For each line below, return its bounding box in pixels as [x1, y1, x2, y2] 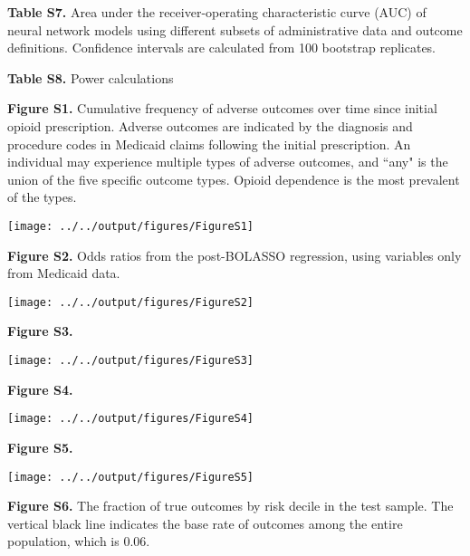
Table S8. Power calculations [7, 68, 174, 87]
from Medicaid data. [7, 264, 120, 283]
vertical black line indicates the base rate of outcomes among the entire [7, 513, 403, 532]
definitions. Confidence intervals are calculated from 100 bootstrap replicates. [7, 38, 436, 57]
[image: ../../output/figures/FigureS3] [7, 354, 254, 368]
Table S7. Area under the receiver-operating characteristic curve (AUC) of [7, 3, 427, 21]
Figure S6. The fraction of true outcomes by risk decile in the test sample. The [7, 496, 454, 515]
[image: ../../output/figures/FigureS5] [7, 470, 254, 484]
